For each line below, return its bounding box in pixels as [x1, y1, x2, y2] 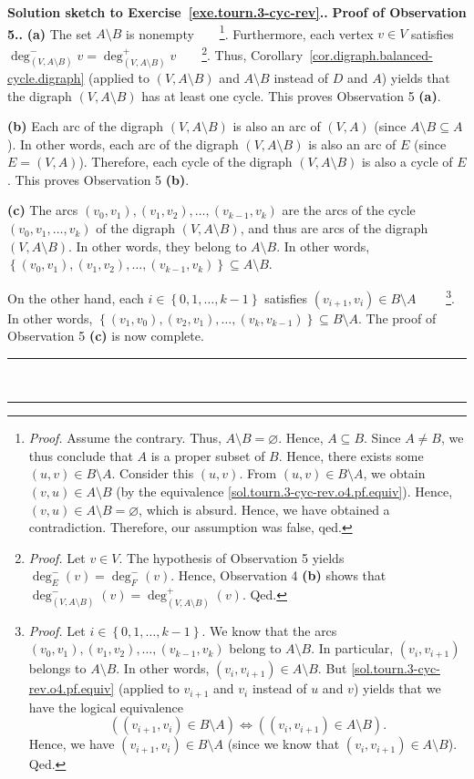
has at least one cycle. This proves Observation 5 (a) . [141, 86, 441, 105]
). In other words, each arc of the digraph [7, 134, 239, 153]
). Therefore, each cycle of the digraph [78, 152, 293, 171]
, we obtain [363, 464, 426, 483]
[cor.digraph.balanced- [309, 45, 433, 64]
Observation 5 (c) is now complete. [7, 326, 204, 345]
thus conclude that [28, 446, 133, 465]
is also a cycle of [361, 152, 453, 171]
